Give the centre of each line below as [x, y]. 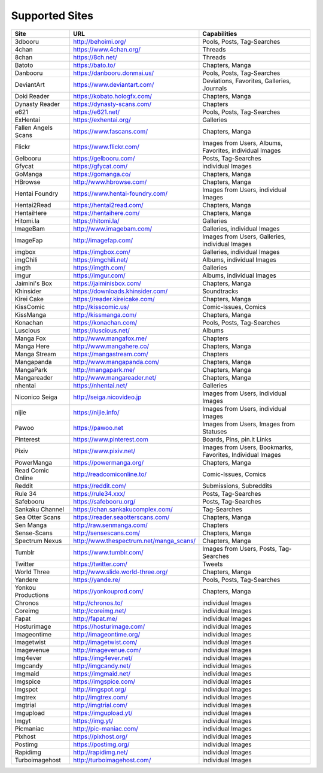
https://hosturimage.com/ [109, 626]
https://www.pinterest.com [111, 439]
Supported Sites [52, 16]
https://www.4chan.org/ [106, 49]
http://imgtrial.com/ [100, 705]
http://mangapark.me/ [104, 369]
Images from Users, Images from [249, 424]
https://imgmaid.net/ [102, 674]
